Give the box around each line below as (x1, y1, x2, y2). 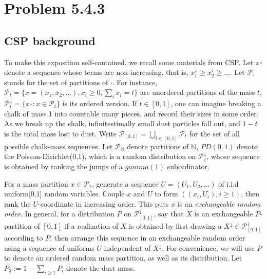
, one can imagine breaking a (170, 98, 261, 109)
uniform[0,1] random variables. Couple (4, 188, 125, 199)
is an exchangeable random (177, 198, 261, 209)
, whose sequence (206, 151, 260, 162)
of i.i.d (218, 178, 239, 189)
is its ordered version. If (62, 98, 137, 109)
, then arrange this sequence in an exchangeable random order (50, 232, 245, 243)
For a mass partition (4, 178, 68, 189)
